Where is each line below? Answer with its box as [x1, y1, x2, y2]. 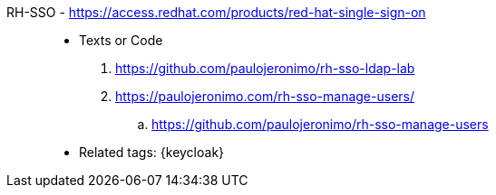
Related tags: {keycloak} [79, 144, 225, 160]
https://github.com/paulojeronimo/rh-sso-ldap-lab [115, 60, 415, 76]
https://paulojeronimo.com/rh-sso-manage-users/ [115, 88, 414, 104]
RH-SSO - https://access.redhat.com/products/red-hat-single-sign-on [6, 5, 426, 20]
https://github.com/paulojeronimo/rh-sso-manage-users [151, 116, 489, 132]
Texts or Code [79, 32, 163, 48]
